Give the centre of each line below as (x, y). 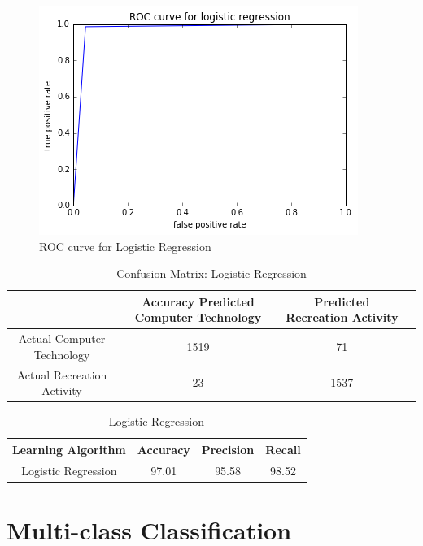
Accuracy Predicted (198, 301)
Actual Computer (62, 338)
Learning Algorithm (69, 449)
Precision (228, 449)
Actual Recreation (62, 374)
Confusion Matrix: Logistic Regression (211, 273)
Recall (283, 449)
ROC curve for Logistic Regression (125, 246)
